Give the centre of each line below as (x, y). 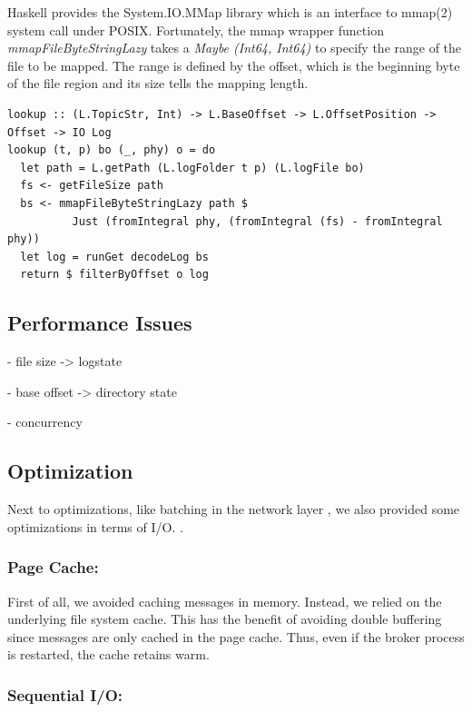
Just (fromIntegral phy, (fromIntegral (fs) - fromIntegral (257, 221)
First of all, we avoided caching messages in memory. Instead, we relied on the (225, 601)
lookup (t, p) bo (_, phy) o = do (112, 150)
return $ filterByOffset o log (114, 275)
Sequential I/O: (65, 694)
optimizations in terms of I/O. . (95, 526)
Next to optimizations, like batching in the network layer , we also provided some (234, 509)
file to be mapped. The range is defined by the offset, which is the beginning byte (234, 65)
